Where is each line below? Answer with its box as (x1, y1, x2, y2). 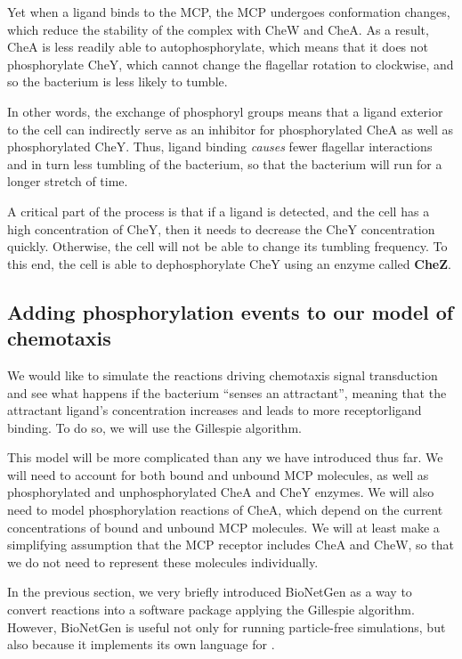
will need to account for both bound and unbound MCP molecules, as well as (7, 465, 429, 484)
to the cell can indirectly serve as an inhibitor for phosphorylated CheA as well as (7, 119, 454, 138)
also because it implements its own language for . (7, 635, 275, 654)
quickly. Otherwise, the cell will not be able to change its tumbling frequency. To (7, 237, 448, 256)
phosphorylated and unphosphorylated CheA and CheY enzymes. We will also (7, 483, 434, 501)
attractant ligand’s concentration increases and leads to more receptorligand (7, 401, 422, 419)
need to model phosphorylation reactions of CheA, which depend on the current (7, 500, 443, 519)
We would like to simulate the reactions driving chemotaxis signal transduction (7, 365, 438, 384)
